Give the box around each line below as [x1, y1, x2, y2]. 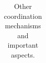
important [7, 40, 39, 50]
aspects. [11, 49, 35, 60]
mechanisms [4, 20, 41, 31]
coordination [4, 10, 42, 21]
